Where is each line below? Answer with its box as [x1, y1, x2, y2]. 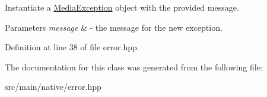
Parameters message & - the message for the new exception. [5, 21, 223, 33]
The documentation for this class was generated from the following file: [5, 60, 263, 73]
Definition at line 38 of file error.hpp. [5, 41, 139, 53]
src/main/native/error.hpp [5, 80, 101, 93]
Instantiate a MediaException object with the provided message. [5, 1, 239, 13]
